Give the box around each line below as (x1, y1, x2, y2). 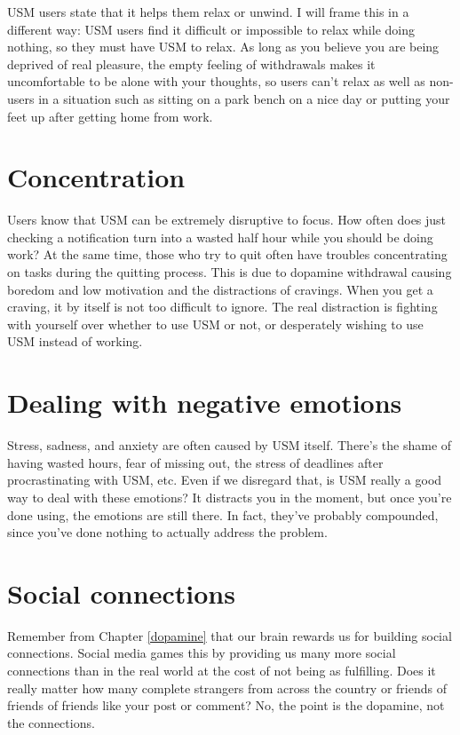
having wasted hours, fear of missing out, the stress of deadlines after (7, 453, 384, 471)
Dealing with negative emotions (7, 384, 402, 421)
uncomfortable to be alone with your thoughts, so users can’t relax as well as (7, 72, 425, 91)
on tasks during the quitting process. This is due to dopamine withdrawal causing (7, 263, 452, 281)
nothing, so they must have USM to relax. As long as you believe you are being (7, 37, 440, 56)
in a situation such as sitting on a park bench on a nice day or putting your (38, 89, 450, 107)
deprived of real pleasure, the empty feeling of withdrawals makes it (7, 54, 376, 73)
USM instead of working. (7, 332, 143, 351)
